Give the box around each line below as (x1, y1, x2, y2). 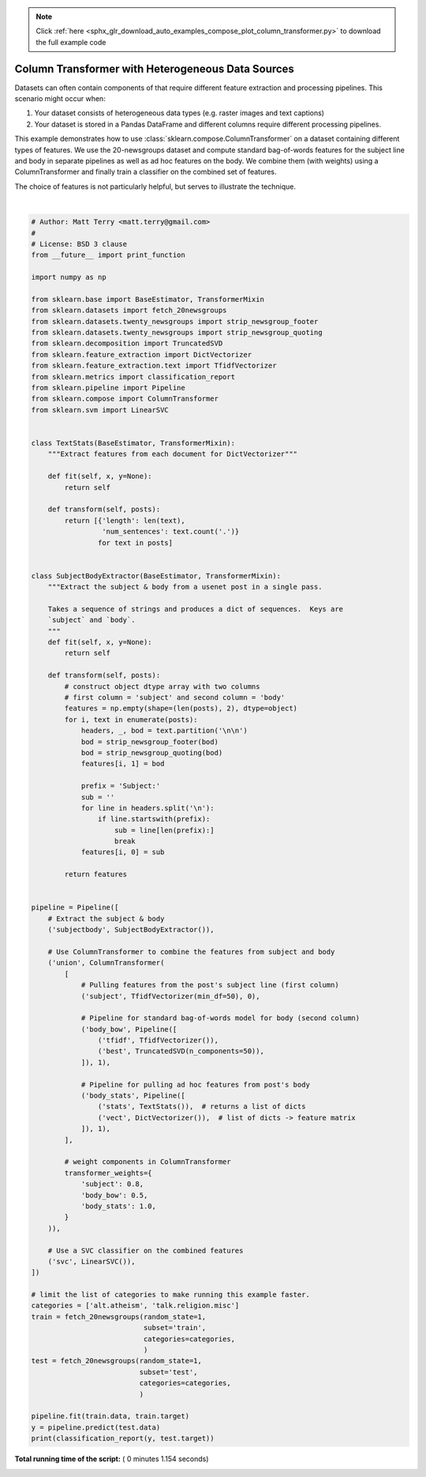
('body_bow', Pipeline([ (80, 1024, 177, 1034)
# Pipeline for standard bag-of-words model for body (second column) (80, 1014, 361, 1023)
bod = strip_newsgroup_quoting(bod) (80, 748, 223, 757)
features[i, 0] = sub (80, 848, 165, 857)
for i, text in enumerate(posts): (64, 715, 198, 724)
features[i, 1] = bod (80, 759, 165, 768)
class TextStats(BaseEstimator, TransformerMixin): (31, 439, 236, 447)
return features (64, 870, 128, 879)
